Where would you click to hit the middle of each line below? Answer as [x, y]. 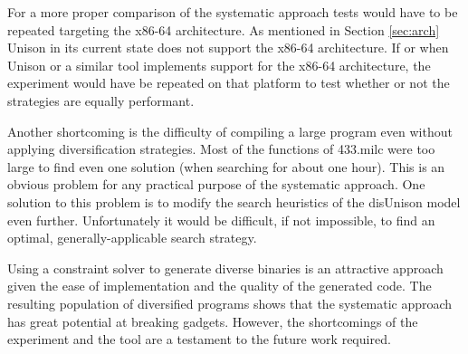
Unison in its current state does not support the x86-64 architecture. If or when [228, 48]
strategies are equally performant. [101, 100]
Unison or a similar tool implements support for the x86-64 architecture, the [219, 65]
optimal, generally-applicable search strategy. [132, 238]
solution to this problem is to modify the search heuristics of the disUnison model [234, 201]
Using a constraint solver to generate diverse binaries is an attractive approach [225, 268]
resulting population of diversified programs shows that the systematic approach [230, 303]
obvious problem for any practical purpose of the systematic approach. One [216, 184]
